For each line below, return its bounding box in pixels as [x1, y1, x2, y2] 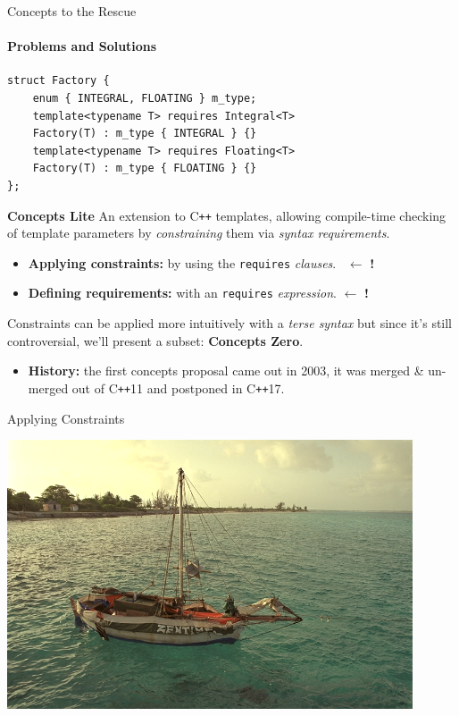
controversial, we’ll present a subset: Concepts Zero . [7, 331, 304, 350]
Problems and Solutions [7, 37, 157, 55]
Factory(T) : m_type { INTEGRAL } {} [32, 127, 257, 140]
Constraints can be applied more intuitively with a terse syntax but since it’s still [7, 314, 453, 333]
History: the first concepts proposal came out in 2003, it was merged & [28, 361, 424, 380]
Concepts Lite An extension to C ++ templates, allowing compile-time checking [7, 206, 446, 224]
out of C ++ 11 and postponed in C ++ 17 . [71, 378, 285, 397]
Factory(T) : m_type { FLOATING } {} [32, 162, 257, 175]
